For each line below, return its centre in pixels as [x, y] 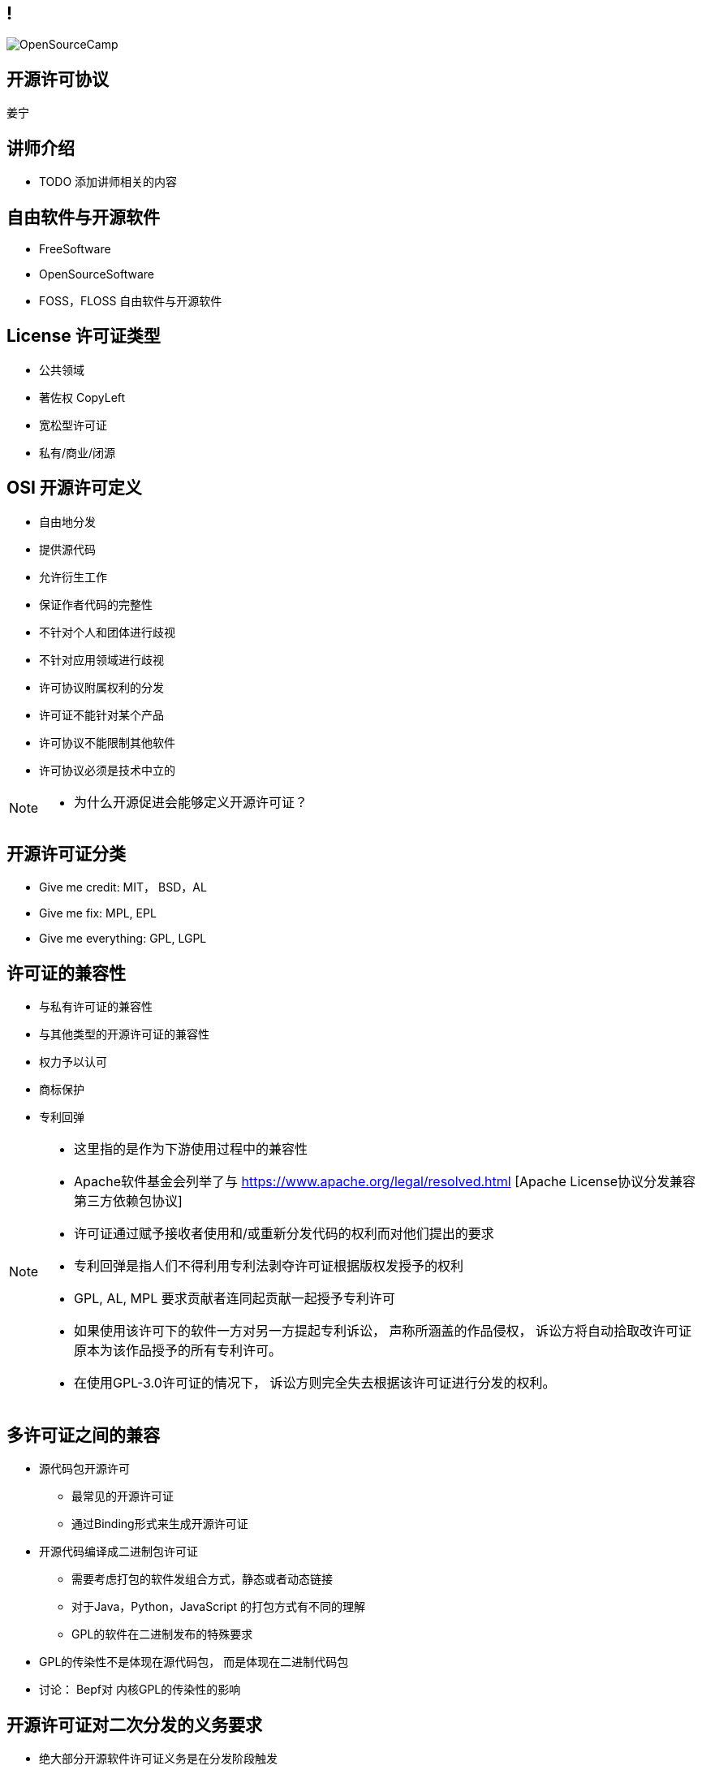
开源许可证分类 [66, 854]
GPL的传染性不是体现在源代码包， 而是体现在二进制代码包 [194, 1662]
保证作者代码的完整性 [96, 604]
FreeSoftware [75, 248]
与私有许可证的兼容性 [96, 1007]
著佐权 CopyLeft [82, 397]
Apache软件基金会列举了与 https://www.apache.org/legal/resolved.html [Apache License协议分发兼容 [385, 1182]
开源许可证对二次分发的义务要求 [134, 1725]
